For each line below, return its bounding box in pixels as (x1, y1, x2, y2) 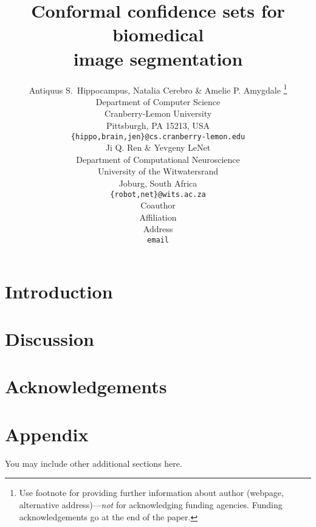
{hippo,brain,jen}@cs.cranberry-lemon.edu (70, 132, 246, 141)
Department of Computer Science (95, 95, 221, 108)
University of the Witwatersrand (97, 165, 219, 177)
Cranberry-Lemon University (104, 107, 212, 120)
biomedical (112, 22, 204, 47)
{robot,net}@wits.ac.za (110, 190, 206, 199)
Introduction (5, 278, 113, 303)
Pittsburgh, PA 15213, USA (106, 119, 210, 131)
